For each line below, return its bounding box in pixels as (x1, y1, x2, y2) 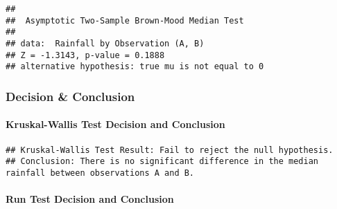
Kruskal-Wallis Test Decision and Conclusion (6, 117, 225, 131)
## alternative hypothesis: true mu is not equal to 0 (6, 62, 264, 72)
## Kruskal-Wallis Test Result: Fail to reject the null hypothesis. (6, 145, 334, 155)
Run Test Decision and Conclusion (6, 192, 174, 206)
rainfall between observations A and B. (6, 167, 195, 178)
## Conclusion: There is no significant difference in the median (6, 156, 319, 167)
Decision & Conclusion (6, 87, 135, 104)
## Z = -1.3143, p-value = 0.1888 (6, 50, 165, 60)
